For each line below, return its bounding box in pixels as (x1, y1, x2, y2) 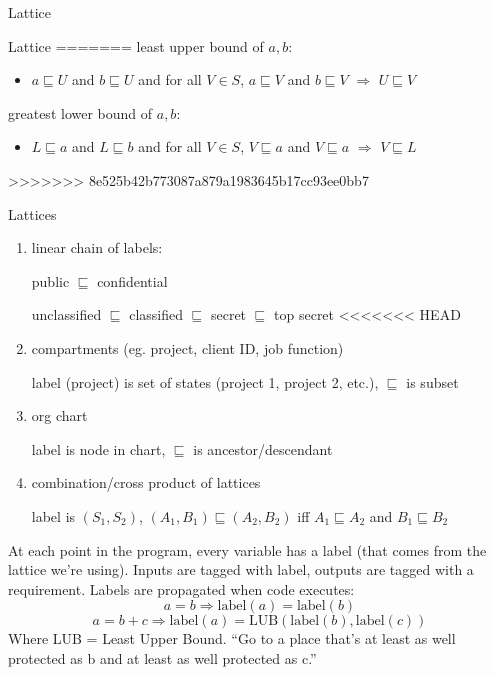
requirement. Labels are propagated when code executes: (8, 578, 355, 599)
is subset (406, 371, 459, 392)
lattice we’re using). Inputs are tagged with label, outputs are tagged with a (8, 559, 474, 580)
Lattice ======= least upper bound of (8, 35, 264, 56)
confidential (97, 270, 168, 291)
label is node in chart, (31, 438, 166, 459)
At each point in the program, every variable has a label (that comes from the (8, 539, 487, 560)
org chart (31, 405, 88, 426)
